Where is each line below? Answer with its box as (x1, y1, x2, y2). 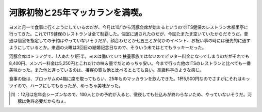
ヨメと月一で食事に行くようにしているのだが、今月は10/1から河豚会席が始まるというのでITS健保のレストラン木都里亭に (9, 24, 248, 30)
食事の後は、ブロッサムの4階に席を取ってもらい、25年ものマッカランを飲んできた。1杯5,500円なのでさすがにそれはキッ (9, 76, 250, 82)
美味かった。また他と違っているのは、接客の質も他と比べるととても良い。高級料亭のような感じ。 (9, 67, 204, 73)
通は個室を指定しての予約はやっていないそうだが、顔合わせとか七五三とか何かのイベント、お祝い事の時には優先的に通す (9, 38, 251, 44)
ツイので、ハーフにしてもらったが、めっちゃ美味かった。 (9, 82, 123, 88)
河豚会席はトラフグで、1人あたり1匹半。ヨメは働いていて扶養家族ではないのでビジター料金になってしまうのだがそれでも (9, 53, 250, 59)
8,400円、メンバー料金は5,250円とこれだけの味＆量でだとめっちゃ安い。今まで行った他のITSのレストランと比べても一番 (9, 60, 251, 66)
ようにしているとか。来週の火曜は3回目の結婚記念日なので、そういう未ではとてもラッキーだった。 (9, 44, 207, 50)
